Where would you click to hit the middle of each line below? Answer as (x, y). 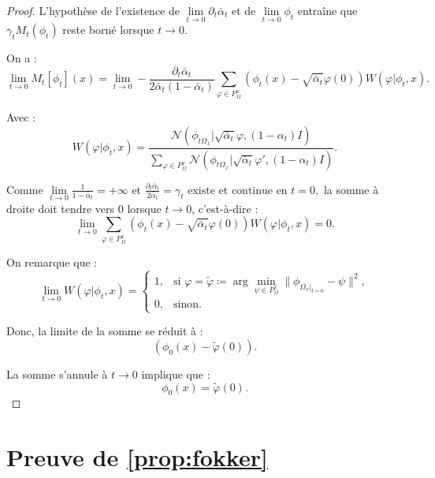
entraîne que (327, 10)
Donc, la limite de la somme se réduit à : (105, 331)
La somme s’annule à (57, 373)
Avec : (21, 117)
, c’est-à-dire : (225, 208)
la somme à (351, 189)
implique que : (176, 373)
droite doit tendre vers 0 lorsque (84, 208)
